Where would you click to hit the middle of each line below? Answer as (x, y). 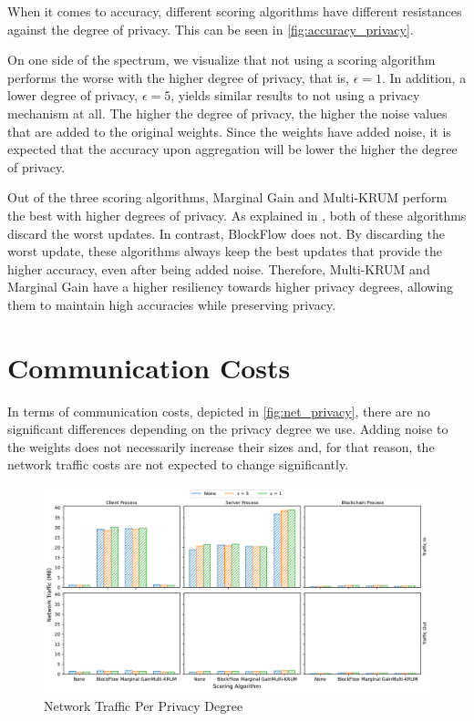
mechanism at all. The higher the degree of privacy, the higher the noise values (227, 113)
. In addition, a (424, 77)
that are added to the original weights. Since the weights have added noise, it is (229, 131)
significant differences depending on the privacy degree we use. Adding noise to (228, 429)
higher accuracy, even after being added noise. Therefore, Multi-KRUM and (219, 268)
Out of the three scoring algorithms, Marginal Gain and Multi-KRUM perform (227, 197)
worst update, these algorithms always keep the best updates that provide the (225, 251)
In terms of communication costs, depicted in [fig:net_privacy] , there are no (219, 411)
